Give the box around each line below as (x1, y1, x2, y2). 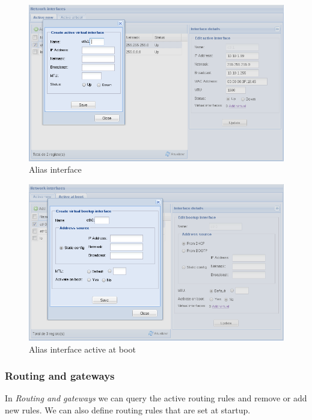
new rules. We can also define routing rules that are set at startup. (5, 403, 251, 416)
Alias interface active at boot (29, 342, 136, 355)
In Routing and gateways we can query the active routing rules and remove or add (5, 392, 307, 404)
